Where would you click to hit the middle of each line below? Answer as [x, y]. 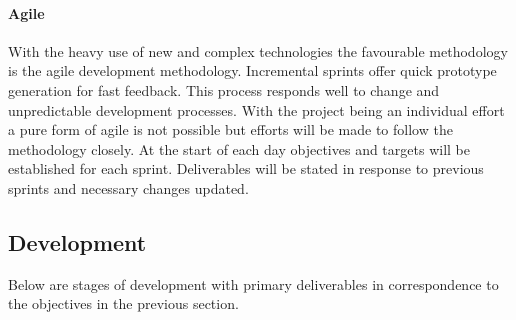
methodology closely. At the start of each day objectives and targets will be [239, 148]
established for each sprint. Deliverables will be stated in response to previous [246, 168]
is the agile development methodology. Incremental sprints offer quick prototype [252, 70]
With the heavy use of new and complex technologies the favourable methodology [258, 50]
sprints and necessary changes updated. [128, 187]
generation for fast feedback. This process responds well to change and [224, 89]
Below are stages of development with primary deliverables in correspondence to [253, 283]
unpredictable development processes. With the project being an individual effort [256, 109]
